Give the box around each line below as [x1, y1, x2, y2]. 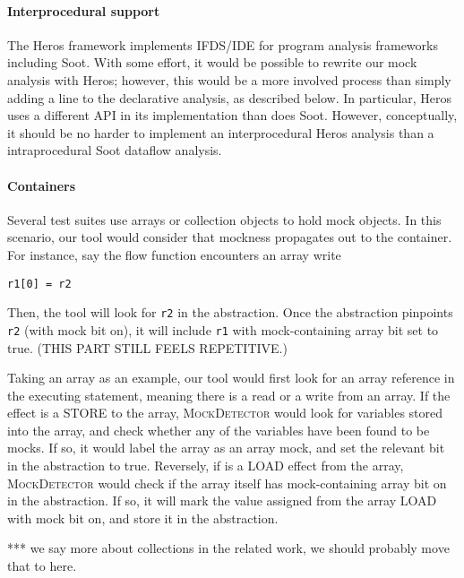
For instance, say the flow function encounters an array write [7, 245, 341, 263]
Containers [7, 176, 76, 194]
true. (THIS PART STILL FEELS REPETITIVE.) [7, 338, 288, 357]
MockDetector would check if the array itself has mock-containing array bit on [7, 473, 447, 492]
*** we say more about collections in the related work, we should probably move [7, 539, 450, 557]
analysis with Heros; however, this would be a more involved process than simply [7, 70, 451, 89]
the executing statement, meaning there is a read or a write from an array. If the [7, 385, 451, 404]
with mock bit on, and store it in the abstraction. [7, 508, 279, 527]
